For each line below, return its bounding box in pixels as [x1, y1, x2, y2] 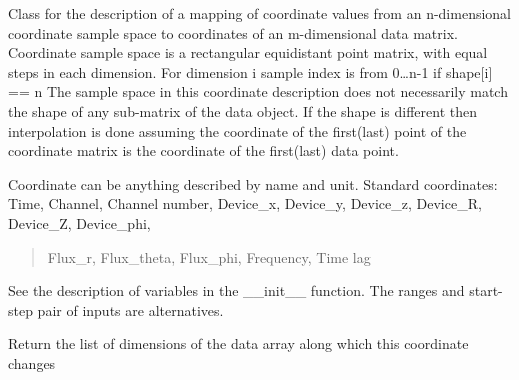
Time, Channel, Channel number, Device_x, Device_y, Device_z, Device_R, [8, 193, 482, 214]
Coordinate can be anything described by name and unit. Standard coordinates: [8, 173, 498, 194]
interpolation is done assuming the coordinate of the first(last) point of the [8, 120, 467, 141]
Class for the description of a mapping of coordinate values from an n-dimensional [8, 3, 512, 23]
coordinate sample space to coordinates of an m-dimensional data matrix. [8, 22, 458, 43]
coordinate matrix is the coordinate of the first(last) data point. [8, 140, 399, 161]
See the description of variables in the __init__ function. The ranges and [8, 280, 465, 301]
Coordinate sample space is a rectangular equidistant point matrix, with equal [8, 42, 488, 63]
